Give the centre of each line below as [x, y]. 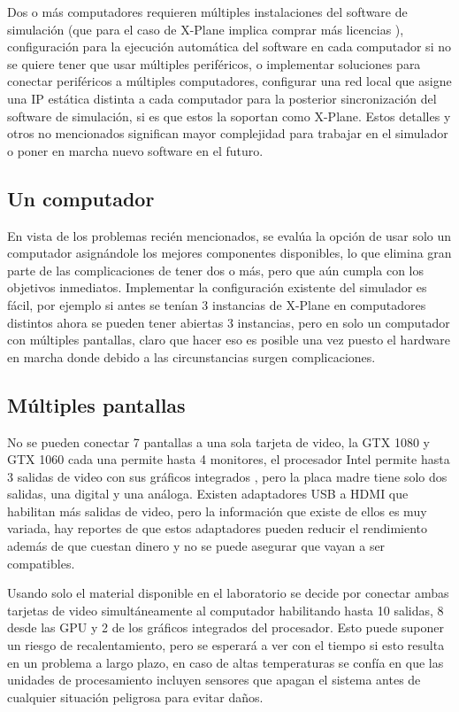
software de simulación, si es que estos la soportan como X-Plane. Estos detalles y [229, 116]
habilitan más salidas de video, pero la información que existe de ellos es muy [217, 511]
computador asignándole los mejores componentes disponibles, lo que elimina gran [229, 253]
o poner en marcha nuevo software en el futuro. [135, 150]
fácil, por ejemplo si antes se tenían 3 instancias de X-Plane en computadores [217, 304]
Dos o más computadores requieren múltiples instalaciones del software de [207, 12]
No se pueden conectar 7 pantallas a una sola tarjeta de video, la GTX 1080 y [218, 441]
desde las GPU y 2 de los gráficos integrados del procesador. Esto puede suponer [226, 627]
